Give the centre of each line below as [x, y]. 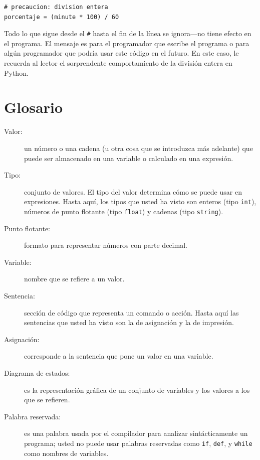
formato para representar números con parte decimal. [106, 245]
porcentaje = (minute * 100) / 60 [62, 17]
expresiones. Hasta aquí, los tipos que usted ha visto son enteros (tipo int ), [140, 201]
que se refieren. [47, 400]
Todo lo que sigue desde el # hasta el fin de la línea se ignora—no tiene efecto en [128, 33]
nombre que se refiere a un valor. [74, 279]
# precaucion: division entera [56, 7]
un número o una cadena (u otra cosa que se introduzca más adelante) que [139, 148]
